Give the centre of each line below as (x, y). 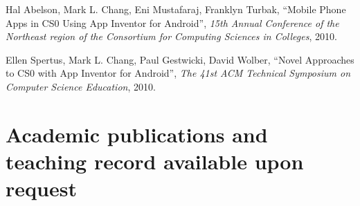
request (41, 188)
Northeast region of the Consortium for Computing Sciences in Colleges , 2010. (171, 36)
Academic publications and (137, 134)
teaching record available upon (155, 161)
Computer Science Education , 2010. (81, 86)
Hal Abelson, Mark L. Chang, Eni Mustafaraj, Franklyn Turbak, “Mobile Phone (176, 9)
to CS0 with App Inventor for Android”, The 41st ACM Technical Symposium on (178, 73)
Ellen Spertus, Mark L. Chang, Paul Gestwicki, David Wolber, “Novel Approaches (180, 59)
